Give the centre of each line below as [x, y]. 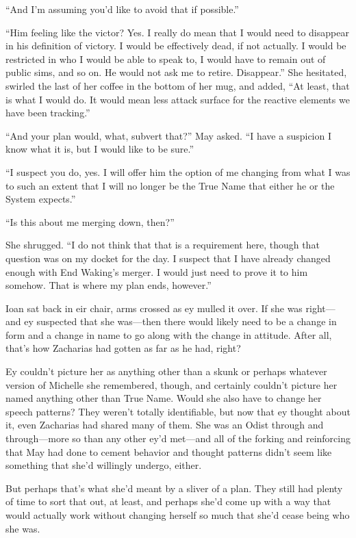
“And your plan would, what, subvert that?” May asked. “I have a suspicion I [168, 135]
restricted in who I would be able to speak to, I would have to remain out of [166, 59]
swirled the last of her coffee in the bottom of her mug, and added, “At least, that [178, 85]
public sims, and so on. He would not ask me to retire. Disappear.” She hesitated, [176, 72]
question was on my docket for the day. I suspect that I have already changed [168, 258]
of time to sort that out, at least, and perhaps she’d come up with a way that [168, 501]
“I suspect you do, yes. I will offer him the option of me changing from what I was [178, 171]
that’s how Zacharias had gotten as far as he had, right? [123, 348]
